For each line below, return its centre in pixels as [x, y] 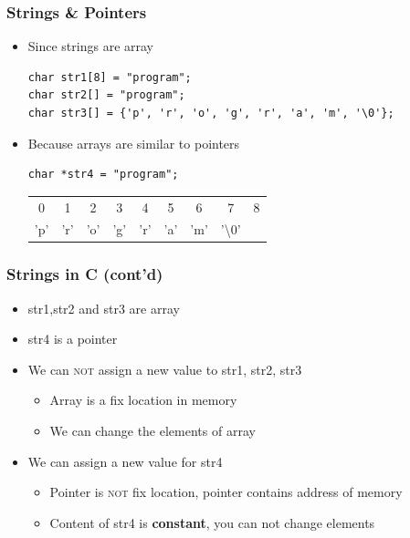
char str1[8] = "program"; [110, 77]
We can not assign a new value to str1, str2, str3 [165, 369]
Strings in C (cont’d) [85, 274]
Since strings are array [90, 46]
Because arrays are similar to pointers [134, 143]
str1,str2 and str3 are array [104, 308]
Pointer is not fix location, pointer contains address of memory [226, 492]
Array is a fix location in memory [143, 400]
